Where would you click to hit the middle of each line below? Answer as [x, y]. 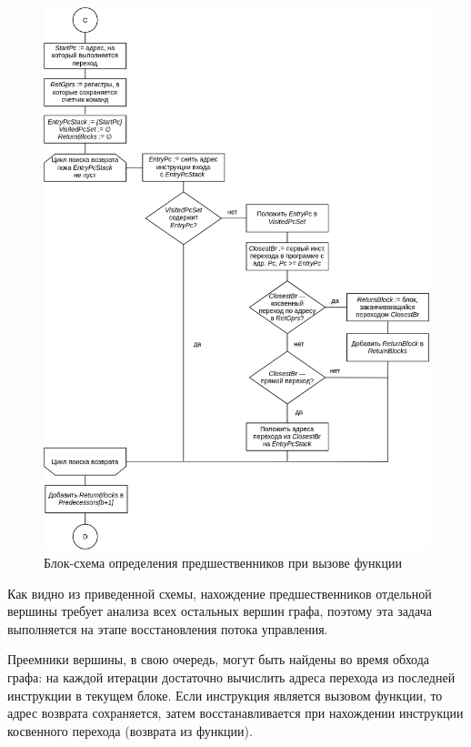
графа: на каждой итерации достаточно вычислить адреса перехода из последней [231, 676]
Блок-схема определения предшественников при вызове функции [223, 562]
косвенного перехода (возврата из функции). [130, 730]
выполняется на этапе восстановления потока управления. [168, 628]
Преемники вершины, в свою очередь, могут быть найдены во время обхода [219, 659]
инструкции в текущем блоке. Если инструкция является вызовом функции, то [225, 695]
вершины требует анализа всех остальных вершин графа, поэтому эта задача [220, 611]
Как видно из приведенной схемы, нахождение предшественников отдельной [220, 593]
